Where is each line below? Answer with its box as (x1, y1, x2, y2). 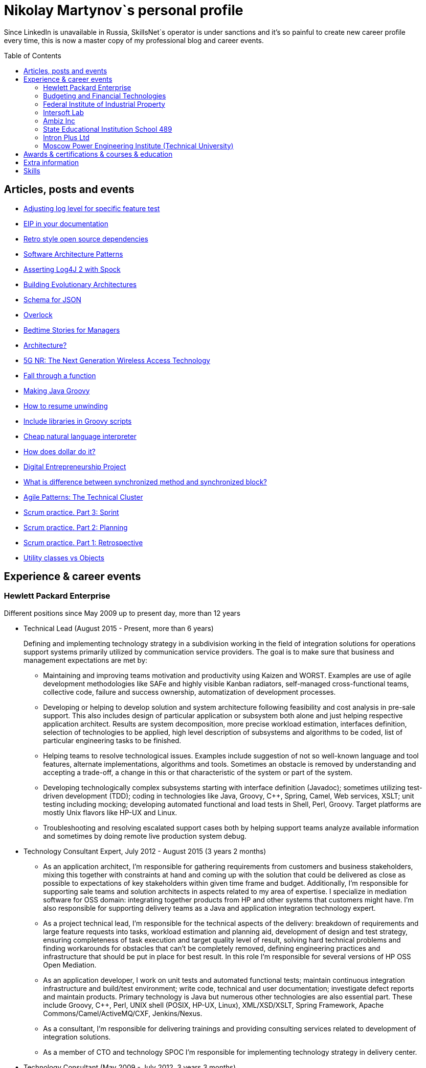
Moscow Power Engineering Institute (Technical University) (43, 141, 234, 150)
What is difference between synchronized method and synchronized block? (23, 477, 267, 486)
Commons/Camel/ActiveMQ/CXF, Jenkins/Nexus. (43, 1009, 202, 1018)
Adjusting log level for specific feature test (23, 204, 160, 213)
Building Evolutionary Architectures (23, 280, 137, 289)
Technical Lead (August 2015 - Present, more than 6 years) (23, 624, 214, 632)
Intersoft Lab (43, 108, 84, 117)
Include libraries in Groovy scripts (23, 416, 132, 425)
